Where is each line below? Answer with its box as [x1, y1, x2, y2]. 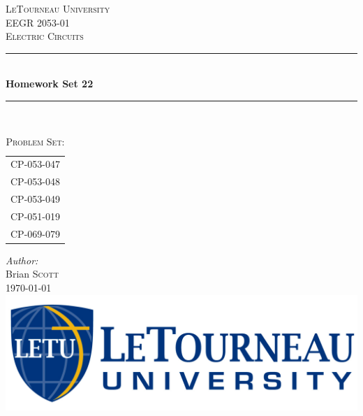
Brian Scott [6, 266, 59, 281]
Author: [6, 252, 38, 267]
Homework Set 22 [6, 76, 94, 91]
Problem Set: [6, 134, 65, 148]
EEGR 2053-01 [6, 15, 70, 29]
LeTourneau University [6, 1, 110, 15]
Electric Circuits [6, 29, 84, 43]
